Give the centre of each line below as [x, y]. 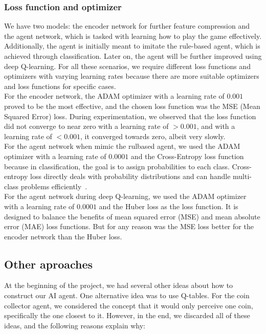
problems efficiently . [54, 186]
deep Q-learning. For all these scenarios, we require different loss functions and [127, 66]
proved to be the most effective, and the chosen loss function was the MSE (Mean [132, 106]
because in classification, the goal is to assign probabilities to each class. [117, 166]
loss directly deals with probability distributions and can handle [130, 176]
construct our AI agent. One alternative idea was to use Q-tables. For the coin [127, 295]
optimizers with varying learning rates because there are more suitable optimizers [132, 76]
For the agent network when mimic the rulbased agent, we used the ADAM [122, 146]
